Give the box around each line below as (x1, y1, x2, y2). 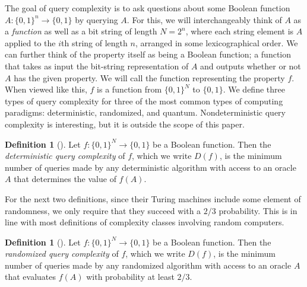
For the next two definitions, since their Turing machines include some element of (5, 192, 301, 205)
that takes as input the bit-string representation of (5, 59, 189, 72)
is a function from (97, 83, 162, 95)
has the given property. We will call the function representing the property (14, 71, 285, 84)
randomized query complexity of (5, 247, 119, 260)
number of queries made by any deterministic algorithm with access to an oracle (5, 161, 296, 173)
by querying (75, 13, 118, 25)
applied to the (5, 36, 56, 49)
